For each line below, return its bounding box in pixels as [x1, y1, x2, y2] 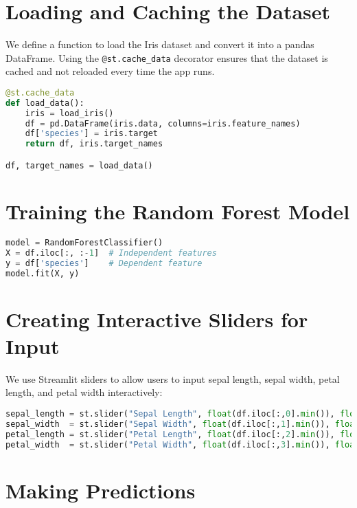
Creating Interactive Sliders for [5, 305, 308, 333]
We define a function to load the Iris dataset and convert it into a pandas [5, 37, 314, 52]
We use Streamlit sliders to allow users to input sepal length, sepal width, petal [5, 371, 340, 386]
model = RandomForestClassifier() [5, 237, 163, 247]
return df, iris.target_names [25, 139, 163, 149]
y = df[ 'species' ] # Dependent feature [5, 258, 203, 268]
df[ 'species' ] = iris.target [25, 129, 158, 139]
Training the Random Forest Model [5, 197, 350, 225]
